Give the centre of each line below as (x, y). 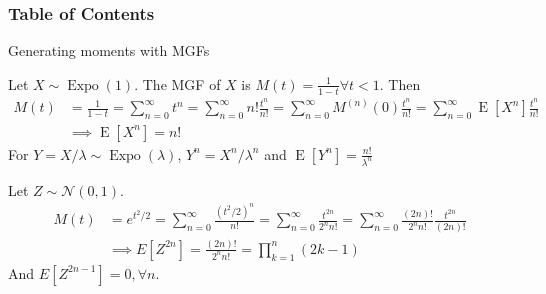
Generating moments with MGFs (109, 50)
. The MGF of (177, 83)
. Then (400, 83)
